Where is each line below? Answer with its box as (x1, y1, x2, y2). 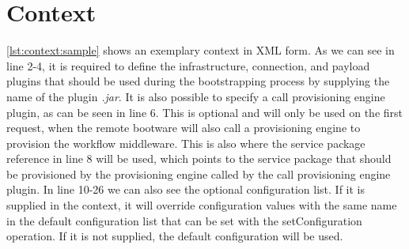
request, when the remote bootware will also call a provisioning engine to (6, 119, 361, 136)
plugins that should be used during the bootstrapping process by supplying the (6, 73, 390, 89)
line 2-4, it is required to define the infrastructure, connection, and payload (6, 57, 370, 74)
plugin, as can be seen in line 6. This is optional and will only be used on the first (6, 104, 403, 120)
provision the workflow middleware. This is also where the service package (6, 134, 365, 151)
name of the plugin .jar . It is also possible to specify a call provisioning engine (6, 88, 385, 104)
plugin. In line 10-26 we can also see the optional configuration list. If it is (6, 181, 365, 198)
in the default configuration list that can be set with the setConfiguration (6, 212, 362, 228)
